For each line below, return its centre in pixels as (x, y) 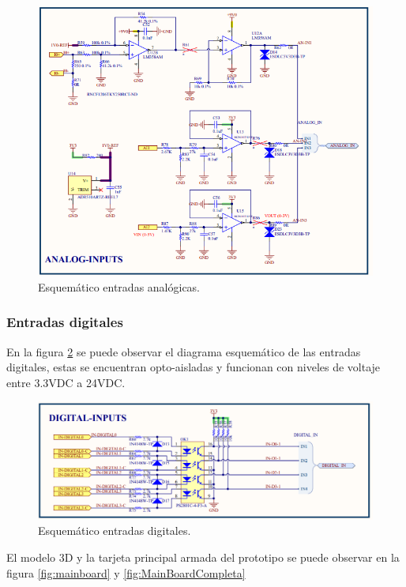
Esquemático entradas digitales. (115, 531)
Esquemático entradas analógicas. (119, 286)
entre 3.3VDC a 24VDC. (66, 382)
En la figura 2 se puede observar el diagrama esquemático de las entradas (184, 351)
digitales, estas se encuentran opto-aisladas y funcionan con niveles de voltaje (194, 367)
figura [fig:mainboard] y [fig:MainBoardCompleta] (126, 572)
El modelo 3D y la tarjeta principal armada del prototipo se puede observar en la (203, 557)
